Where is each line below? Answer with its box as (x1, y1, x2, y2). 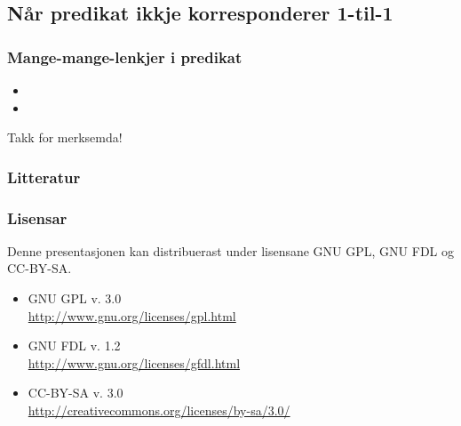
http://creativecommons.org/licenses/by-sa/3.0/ (28, 401, 290, 419)
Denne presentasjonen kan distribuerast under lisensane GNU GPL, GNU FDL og (7, 241, 454, 260)
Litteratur (7, 165, 81, 188)
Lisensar (7, 206, 68, 229)
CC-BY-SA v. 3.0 (28, 383, 123, 402)
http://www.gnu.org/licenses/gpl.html (28, 306, 236, 325)
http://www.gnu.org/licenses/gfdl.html (28, 353, 241, 372)
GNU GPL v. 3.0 (28, 289, 122, 308)
